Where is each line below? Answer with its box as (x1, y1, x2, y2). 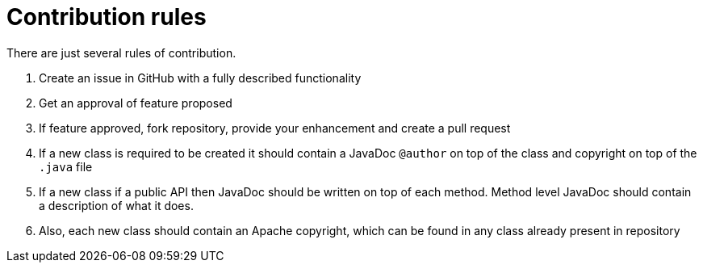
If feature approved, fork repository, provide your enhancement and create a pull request (39, 120, 511, 135)
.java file (39, 159, 93, 174)
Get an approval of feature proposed (39, 95, 232, 110)
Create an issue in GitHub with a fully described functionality (39, 70, 362, 85)
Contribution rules (6, 3, 207, 31)
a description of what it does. (39, 198, 194, 212)
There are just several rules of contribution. (6, 45, 236, 60)
